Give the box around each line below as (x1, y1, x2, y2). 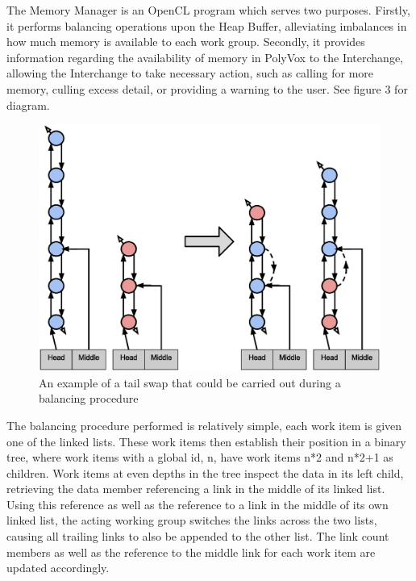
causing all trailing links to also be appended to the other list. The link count (6, 528, 389, 545)
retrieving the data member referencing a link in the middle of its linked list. (6, 480, 385, 497)
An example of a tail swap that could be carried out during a (39, 374, 341, 391)
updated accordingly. (6, 559, 110, 576)
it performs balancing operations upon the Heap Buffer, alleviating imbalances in (6, 17, 407, 34)
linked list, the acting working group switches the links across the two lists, (6, 512, 377, 529)
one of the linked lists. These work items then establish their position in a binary (6, 433, 406, 449)
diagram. (6, 96, 50, 113)
